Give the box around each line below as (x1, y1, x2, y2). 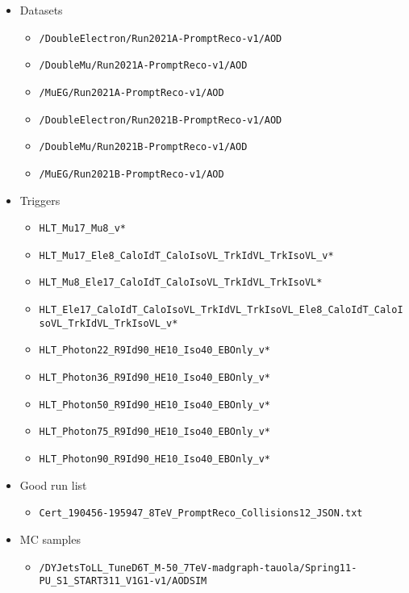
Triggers (19, 191, 61, 208)
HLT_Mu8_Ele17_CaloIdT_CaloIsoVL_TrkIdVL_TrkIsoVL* (39, 277, 323, 289)
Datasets (19, 2, 63, 18)
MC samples (19, 530, 81, 547)
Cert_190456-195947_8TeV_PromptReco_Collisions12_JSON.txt (39, 507, 363, 520)
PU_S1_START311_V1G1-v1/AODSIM (39, 575, 207, 587)
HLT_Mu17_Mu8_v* (39, 223, 126, 235)
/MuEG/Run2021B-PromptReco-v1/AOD (39, 168, 224, 180)
